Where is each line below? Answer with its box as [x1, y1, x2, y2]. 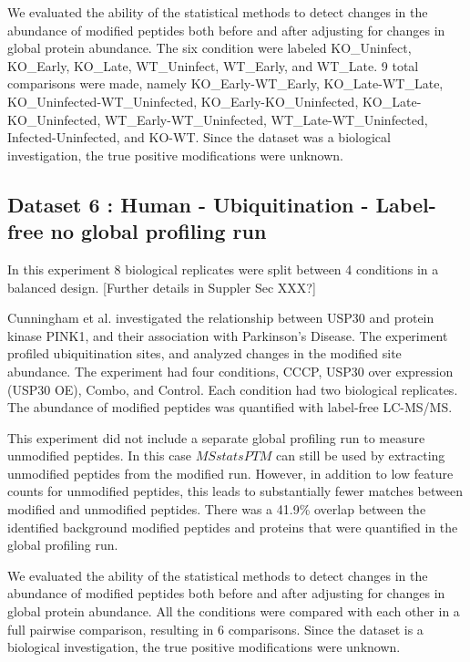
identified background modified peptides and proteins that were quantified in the [7, 517, 458, 536]
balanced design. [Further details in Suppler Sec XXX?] [7, 277, 316, 296]
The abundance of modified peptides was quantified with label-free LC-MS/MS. [7, 398, 453, 417]
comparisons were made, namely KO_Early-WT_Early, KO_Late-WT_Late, [7, 74, 444, 93]
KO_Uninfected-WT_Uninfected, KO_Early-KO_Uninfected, [7, 91, 359, 110]
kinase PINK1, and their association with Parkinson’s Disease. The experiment [7, 326, 448, 345]
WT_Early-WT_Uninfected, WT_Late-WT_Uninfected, [104, 109, 428, 129]
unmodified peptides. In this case [7, 446, 192, 465]
